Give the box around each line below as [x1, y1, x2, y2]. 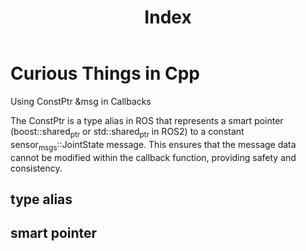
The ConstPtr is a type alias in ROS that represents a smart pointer [10, 114, 284, 126]
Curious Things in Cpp [10, 62, 200, 85]
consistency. [10, 162, 63, 174]
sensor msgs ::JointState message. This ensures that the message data [10, 138, 297, 153]
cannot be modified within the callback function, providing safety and [10, 151, 297, 163]
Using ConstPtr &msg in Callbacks [10, 95, 152, 107]
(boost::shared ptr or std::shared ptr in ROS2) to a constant [10, 125, 245, 140]
